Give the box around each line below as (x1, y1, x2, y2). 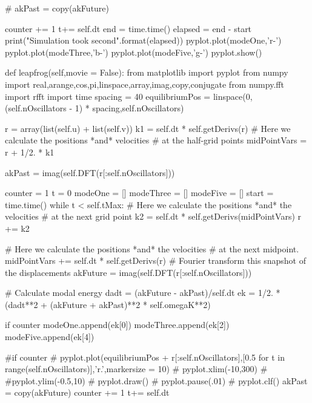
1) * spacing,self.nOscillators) (75, 102, 184, 114)
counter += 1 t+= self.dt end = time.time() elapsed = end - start (5, 22, 252, 34)
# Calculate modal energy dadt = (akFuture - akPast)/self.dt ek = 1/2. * (5, 286, 280, 299)
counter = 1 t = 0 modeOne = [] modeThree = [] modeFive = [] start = (5, 186, 274, 199)
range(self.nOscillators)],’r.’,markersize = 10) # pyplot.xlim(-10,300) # (5, 362, 268, 375)
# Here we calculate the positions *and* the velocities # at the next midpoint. (5, 242, 299, 255)
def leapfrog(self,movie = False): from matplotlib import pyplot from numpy (5, 66, 288, 79)
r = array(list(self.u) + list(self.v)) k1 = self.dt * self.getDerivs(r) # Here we (5, 122, 291, 134)
